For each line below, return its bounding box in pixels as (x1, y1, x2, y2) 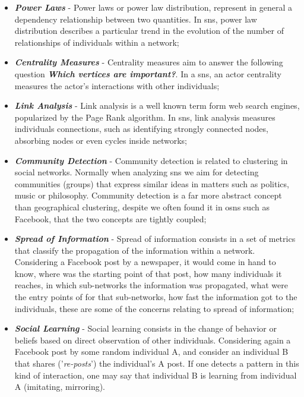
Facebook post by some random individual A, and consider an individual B (14, 345, 289, 358)
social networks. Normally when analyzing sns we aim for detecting (14, 166, 259, 178)
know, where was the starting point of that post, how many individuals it (14, 267, 282, 279)
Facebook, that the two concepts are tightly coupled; (14, 212, 207, 225)
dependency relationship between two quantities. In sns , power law (14, 12, 257, 25)
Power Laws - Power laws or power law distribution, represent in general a (14, 1, 293, 13)
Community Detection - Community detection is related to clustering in (14, 154, 288, 166)
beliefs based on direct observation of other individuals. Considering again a (14, 333, 291, 346)
